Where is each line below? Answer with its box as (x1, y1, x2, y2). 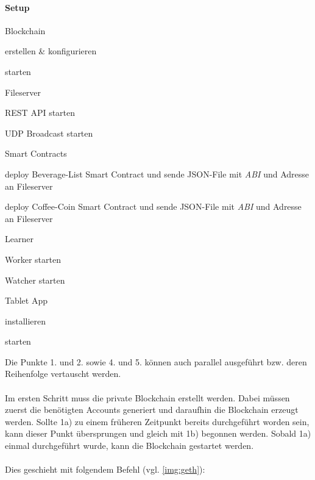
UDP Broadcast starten (5, 126, 93, 139)
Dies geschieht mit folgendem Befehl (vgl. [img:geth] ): (5, 463, 205, 476)
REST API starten (5, 106, 76, 119)
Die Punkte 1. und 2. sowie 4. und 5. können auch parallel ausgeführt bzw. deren (5, 355, 307, 368)
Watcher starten (5, 273, 65, 286)
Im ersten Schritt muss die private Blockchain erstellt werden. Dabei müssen (5, 391, 290, 404)
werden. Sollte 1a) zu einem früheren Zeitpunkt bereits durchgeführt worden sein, (5, 415, 310, 428)
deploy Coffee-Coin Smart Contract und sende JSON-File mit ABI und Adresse (5, 200, 302, 213)
